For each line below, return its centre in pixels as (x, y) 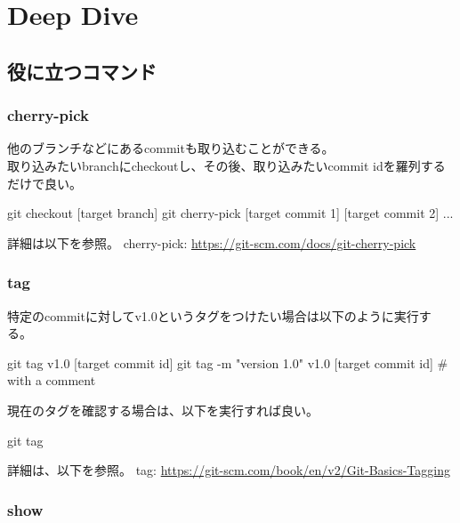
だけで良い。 (44, 183)
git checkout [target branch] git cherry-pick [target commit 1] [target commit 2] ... (230, 213)
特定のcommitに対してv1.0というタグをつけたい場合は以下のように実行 (213, 315)
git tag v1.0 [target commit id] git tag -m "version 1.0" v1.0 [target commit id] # (228, 362)
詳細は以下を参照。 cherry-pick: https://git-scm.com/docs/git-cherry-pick (212, 242)
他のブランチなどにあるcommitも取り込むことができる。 (171, 148)
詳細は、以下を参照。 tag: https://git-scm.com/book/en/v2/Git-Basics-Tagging (229, 470)
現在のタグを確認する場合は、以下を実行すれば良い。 (163, 410)
